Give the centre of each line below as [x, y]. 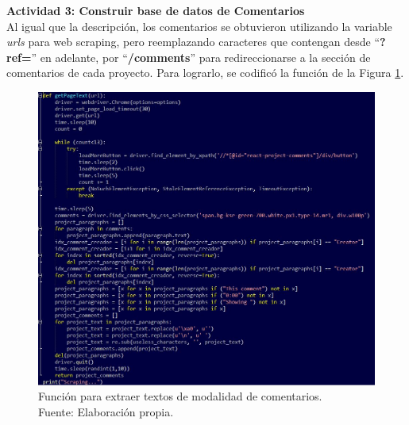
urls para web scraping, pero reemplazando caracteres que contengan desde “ [193, 42]
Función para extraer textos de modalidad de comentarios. [180, 396]
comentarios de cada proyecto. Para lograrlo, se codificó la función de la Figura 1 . [205, 73]
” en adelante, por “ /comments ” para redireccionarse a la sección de [201, 57]
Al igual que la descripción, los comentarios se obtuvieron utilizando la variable [199, 26]
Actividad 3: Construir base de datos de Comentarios [156, 10]
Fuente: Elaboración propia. [106, 412]
